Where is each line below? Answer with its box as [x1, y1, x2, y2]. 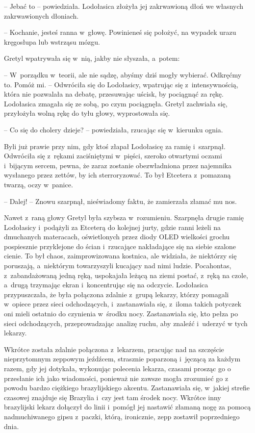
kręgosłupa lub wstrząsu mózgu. [4, 36, 100, 47]
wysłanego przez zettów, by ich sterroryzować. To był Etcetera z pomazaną [4, 170, 231, 180]
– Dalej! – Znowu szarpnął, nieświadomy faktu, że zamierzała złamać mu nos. [4, 196, 237, 206]
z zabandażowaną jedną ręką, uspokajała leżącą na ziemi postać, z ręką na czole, [4, 270, 249, 280]
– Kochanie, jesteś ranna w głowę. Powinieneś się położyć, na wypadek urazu [4, 27, 236, 37]
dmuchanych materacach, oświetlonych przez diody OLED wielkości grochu [4, 231, 230, 242]
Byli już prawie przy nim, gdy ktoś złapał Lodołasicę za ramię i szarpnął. [4, 141, 226, 151]
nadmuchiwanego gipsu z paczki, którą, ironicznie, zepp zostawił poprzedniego [4, 411, 240, 421]
